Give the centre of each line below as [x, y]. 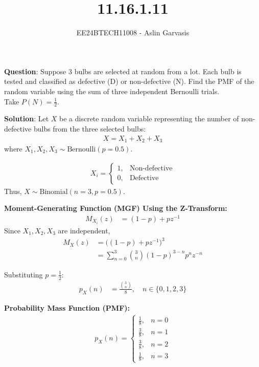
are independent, [84, 231]
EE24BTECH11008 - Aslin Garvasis [133, 33]
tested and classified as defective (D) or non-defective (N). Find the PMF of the [129, 81]
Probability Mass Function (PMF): [67, 307]
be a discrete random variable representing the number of [149, 118]
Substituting [23, 274]
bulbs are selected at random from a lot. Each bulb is [158, 71]
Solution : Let [27, 118]
